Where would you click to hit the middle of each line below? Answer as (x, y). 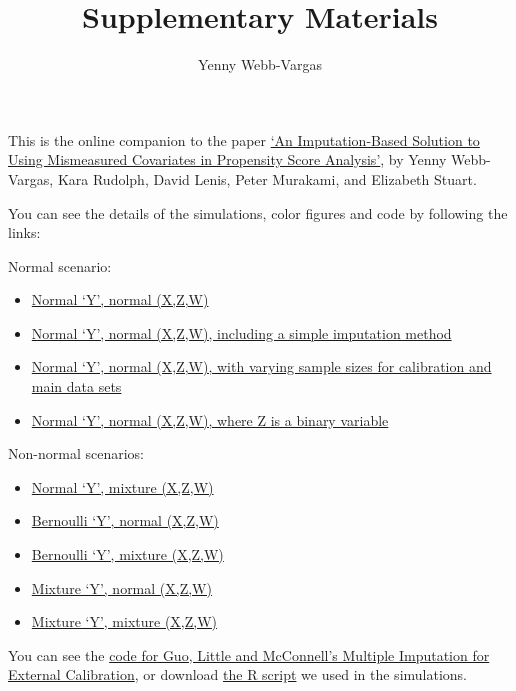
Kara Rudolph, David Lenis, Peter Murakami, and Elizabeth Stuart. (267, 178)
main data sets (76, 386)
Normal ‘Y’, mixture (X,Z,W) (122, 486)
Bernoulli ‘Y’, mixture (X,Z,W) (127, 554)
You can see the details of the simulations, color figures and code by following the (258, 212)
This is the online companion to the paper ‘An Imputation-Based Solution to (244, 139)
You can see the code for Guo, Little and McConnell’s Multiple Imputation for (249, 654)
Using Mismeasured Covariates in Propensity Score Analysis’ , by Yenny (227, 159)
